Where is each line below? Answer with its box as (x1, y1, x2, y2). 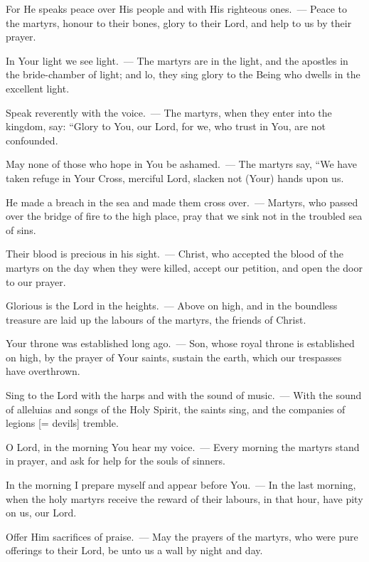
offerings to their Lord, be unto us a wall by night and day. (6, 543, 263, 558)
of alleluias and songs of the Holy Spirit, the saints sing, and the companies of (6, 401, 346, 416)
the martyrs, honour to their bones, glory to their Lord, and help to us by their (6, 15, 352, 30)
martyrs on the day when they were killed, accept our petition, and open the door (6, 260, 363, 275)
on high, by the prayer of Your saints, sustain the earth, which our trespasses (6, 349, 342, 364)
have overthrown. (6, 364, 80, 378)
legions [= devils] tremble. (6, 415, 119, 430)
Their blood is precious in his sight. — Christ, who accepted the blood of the (6, 246, 343, 261)
